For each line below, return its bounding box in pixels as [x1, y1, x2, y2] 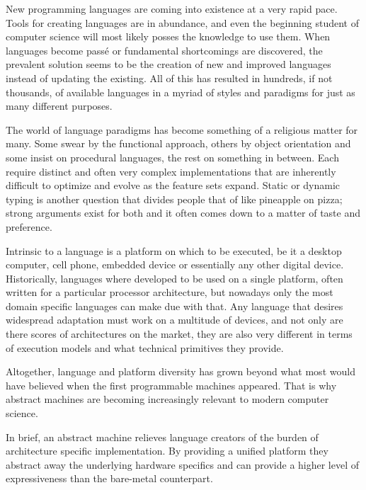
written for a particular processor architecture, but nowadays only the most [6, 285, 333, 300]
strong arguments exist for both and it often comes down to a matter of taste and [6, 205, 361, 220]
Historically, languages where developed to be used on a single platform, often [6, 270, 343, 285]
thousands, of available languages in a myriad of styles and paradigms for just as [6, 84, 355, 99]
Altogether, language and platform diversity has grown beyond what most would [6, 364, 355, 379]
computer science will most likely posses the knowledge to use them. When [6, 29, 331, 44]
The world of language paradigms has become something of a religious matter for [6, 122, 358, 137]
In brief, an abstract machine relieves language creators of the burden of [6, 429, 319, 444]
